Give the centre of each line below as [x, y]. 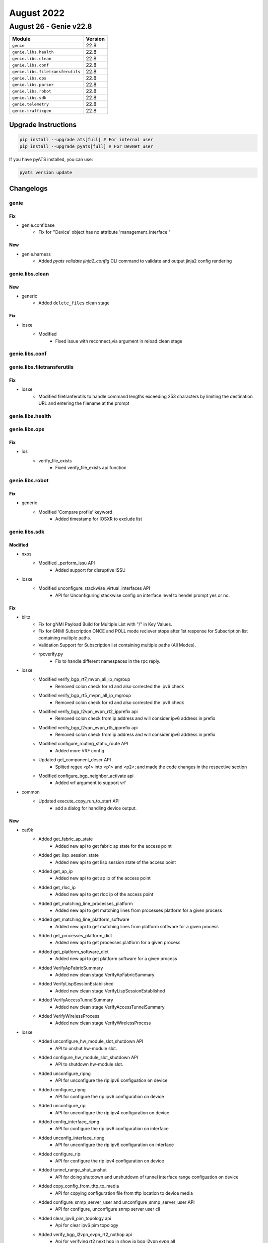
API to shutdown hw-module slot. [89, 1065]
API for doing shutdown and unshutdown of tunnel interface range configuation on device [147, 1177]
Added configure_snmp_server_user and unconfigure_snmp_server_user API [117, 1202]
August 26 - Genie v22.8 [51, 26]
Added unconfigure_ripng [65, 1073]
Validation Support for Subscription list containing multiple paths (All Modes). [117, 645]
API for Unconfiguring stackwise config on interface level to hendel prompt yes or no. [143, 595]
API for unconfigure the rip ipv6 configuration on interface [115, 1145]
